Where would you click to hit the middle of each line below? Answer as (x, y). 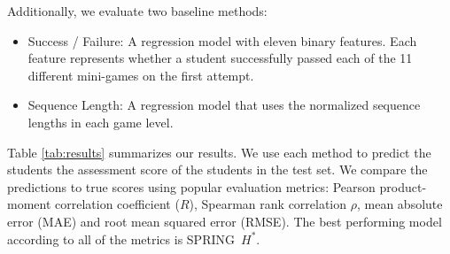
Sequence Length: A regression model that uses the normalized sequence (224, 105)
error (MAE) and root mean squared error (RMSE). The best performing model (225, 221)
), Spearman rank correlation (268, 204)
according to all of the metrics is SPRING (121, 239)
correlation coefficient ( (117, 204)
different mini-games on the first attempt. (141, 75)
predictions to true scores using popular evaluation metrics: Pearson (191, 186)
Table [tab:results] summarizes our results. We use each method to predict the (219, 152)
